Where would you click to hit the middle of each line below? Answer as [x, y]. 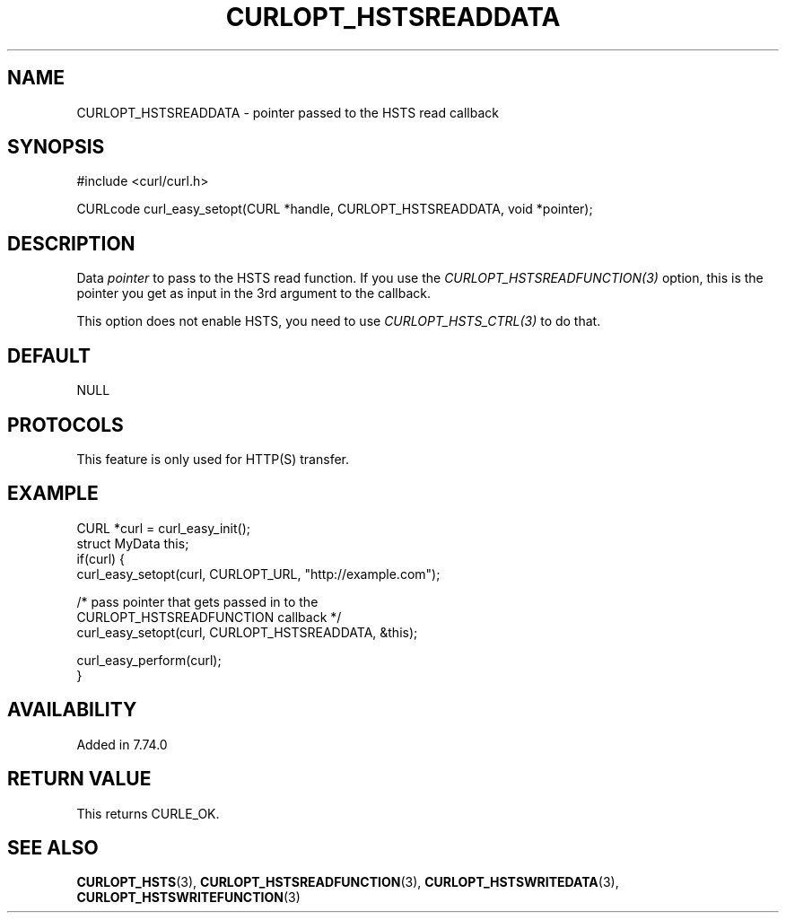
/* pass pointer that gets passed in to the [197, 601]
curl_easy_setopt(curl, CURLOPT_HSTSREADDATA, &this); [247, 632]
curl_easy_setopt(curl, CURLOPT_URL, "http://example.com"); [258, 574]
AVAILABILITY [72, 710]
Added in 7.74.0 [122, 744]
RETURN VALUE [79, 779]
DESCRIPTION [71, 243]
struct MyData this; [133, 543]
